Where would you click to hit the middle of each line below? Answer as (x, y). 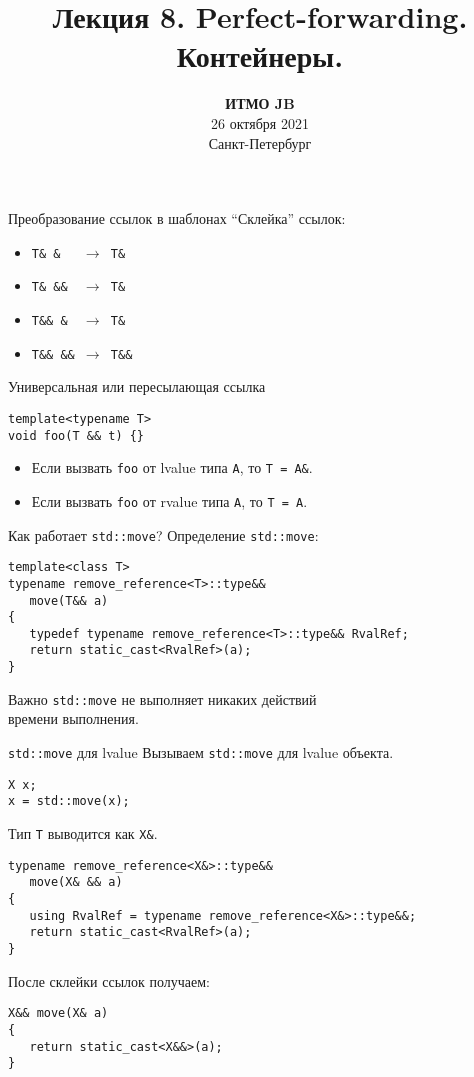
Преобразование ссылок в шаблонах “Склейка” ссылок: (177, 218)
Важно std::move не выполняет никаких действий (162, 698)
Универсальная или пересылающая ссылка (137, 386)
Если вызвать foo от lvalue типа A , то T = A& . (172, 467)
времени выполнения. (73, 718)
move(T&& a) (69, 600)
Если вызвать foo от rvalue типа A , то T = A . (169, 500)
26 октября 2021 (260, 122)
